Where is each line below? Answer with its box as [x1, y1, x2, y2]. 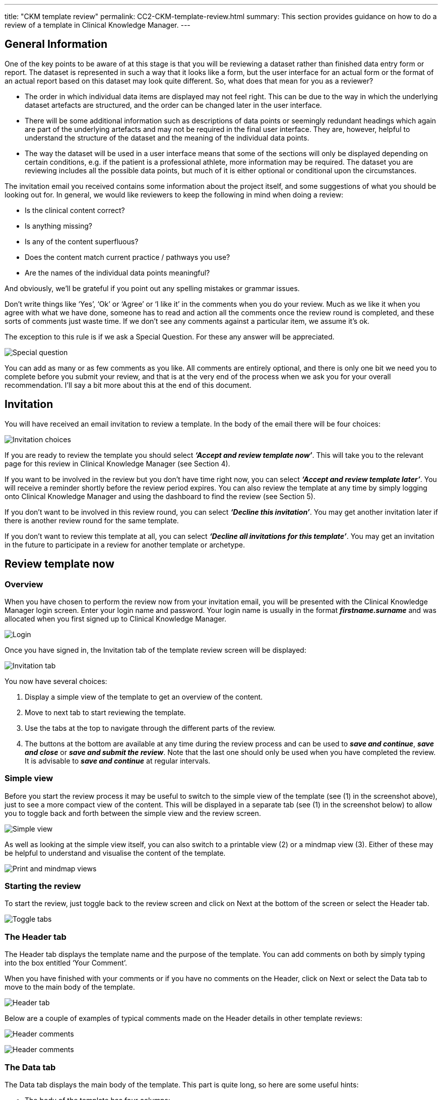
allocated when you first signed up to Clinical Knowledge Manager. [5, 614, 226, 623]
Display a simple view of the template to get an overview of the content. [25, 692, 263, 701]
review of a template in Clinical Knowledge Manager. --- [5, 21, 191, 29]
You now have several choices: [5, 676, 107, 685]
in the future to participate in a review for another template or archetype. [5, 540, 245, 549]
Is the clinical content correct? [25, 205, 125, 215]
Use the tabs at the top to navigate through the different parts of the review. [25, 723, 276, 732]
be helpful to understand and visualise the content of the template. [5, 848, 226, 857]
